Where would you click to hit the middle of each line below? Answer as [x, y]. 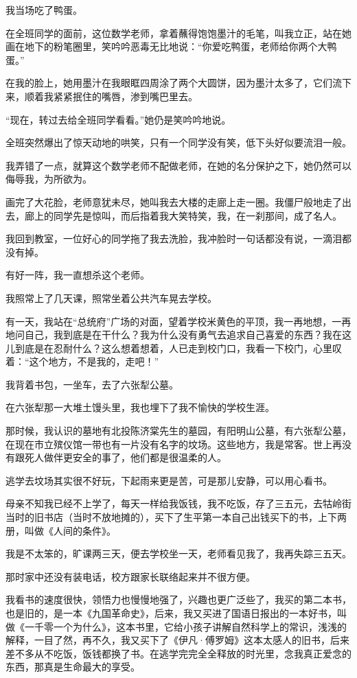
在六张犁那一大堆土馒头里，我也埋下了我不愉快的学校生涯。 [140, 407]
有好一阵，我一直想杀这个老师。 [78, 275]
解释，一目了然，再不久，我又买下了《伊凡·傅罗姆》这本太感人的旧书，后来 [177, 640]
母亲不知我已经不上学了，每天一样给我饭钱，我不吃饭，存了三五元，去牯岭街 [178, 503]
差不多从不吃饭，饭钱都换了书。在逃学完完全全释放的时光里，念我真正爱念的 [178, 653]
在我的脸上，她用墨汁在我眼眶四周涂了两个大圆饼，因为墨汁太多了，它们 [169, 83]
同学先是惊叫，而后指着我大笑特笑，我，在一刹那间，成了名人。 [197, 215]
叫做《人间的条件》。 [70, 530]
